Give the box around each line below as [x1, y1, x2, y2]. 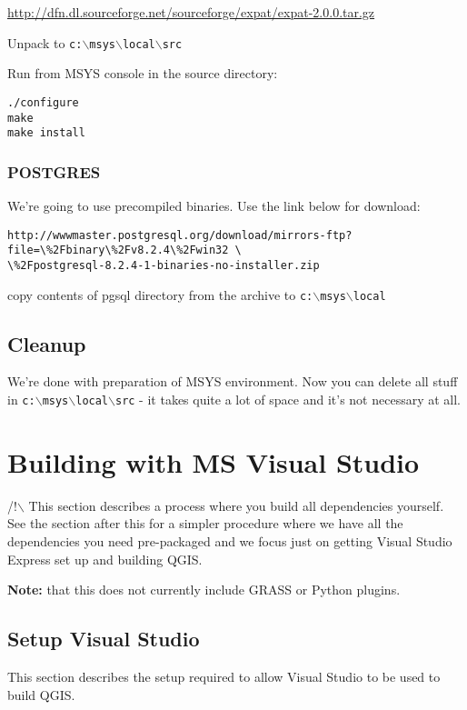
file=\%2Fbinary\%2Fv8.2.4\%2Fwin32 [7, 244, 229, 257]
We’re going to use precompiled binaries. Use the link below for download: [7, 196, 421, 215]
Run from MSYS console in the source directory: [7, 64, 278, 83]
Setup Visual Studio [7, 625, 200, 653]
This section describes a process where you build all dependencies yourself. [28, 495, 444, 515]
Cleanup [7, 329, 86, 357]
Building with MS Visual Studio [7, 443, 420, 480]
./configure [7, 95, 79, 109]
